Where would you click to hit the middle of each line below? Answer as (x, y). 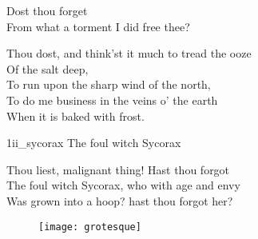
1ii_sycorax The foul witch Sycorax (94, 143)
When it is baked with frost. (75, 116)
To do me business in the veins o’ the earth (112, 100)
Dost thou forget (47, 10)
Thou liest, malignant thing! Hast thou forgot (118, 169)
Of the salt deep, (48, 68)
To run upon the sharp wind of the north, (109, 84)
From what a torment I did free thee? (98, 26)
